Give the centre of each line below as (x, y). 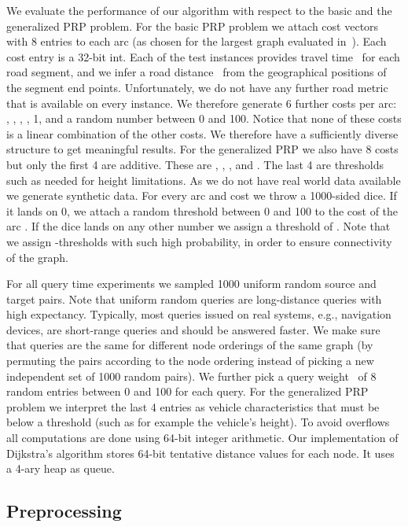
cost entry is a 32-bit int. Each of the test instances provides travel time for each (203, 56)
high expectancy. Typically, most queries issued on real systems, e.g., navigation (199, 314)
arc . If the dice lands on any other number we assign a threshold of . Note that (198, 226)
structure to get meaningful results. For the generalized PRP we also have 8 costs (202, 149)
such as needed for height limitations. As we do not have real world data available (204, 180)
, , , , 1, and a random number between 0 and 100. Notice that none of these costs (204, 118)
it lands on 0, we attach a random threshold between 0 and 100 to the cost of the (202, 210)
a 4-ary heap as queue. (61, 468)
